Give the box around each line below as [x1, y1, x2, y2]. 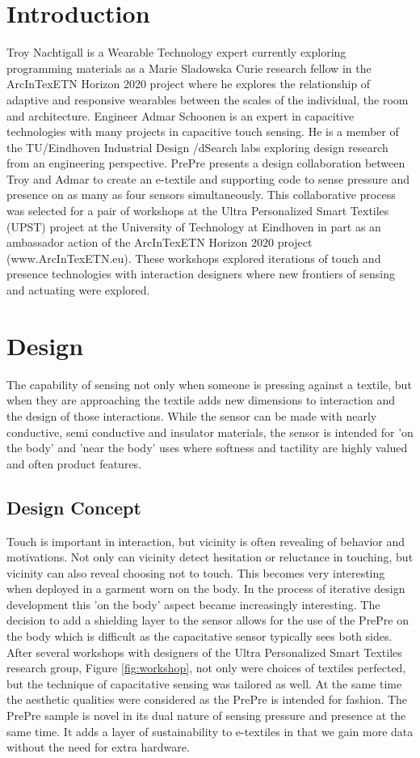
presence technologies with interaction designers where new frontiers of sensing [6, 265, 396, 282]
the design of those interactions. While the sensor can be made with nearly [6, 407, 377, 424]
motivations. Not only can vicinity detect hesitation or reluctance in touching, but [6, 548, 414, 565]
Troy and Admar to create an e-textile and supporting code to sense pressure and [6, 170, 410, 187]
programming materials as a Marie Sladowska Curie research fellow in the [6, 59, 372, 76]
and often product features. [6, 455, 142, 472]
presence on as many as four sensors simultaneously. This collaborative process [6, 186, 396, 203]
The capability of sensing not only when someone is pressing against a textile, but [6, 375, 412, 392]
